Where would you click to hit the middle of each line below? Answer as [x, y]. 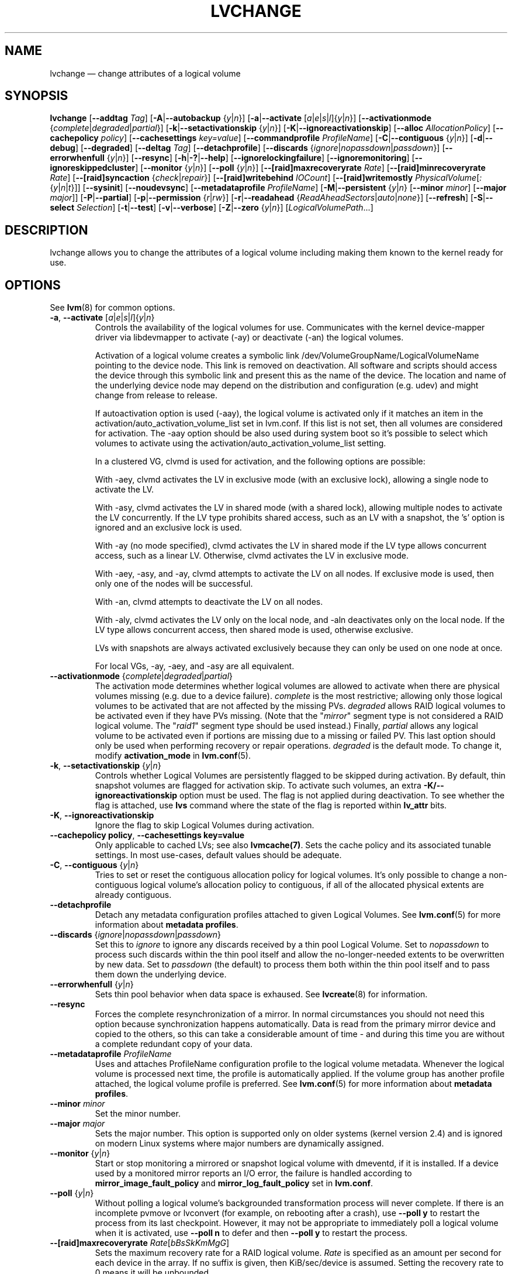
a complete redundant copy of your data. [174, 1044]
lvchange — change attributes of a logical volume [145, 73]
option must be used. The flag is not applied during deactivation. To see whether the [342, 796]
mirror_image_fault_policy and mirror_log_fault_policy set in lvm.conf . [234, 1183]
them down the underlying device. [161, 975]
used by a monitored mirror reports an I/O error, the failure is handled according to [253, 1173]
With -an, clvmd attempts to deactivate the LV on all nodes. [209, 602]
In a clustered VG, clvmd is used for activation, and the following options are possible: [260, 462]
